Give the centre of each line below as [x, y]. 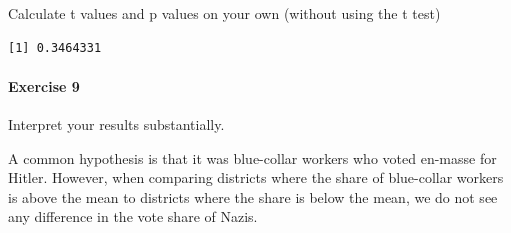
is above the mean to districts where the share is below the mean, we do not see [253, 196]
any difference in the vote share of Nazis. [133, 216]
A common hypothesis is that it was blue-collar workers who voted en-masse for [252, 157]
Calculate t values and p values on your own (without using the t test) [224, 13]
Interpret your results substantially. [116, 123]
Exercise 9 [44, 85]
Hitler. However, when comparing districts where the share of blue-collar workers [256, 177]
